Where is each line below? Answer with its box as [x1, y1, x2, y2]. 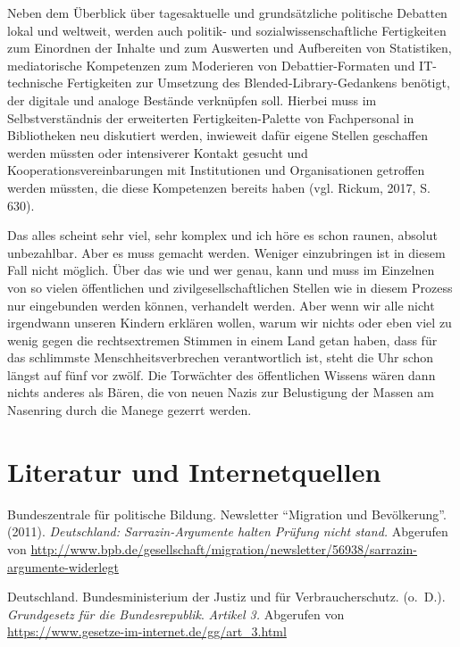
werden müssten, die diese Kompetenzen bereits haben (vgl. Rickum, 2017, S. [7, 178, 431, 196]
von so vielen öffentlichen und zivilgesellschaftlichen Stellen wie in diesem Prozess [7, 278, 453, 296]
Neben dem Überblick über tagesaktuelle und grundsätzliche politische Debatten [7, 4, 447, 21]
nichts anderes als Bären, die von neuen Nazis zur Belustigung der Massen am [7, 383, 434, 402]
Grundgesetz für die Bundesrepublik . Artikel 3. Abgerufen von [7, 604, 345, 623]
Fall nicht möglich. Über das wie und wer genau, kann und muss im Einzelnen [7, 261, 435, 279]
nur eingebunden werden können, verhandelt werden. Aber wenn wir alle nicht [7, 295, 435, 314]
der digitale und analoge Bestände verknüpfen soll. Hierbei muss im [7, 90, 377, 109]
